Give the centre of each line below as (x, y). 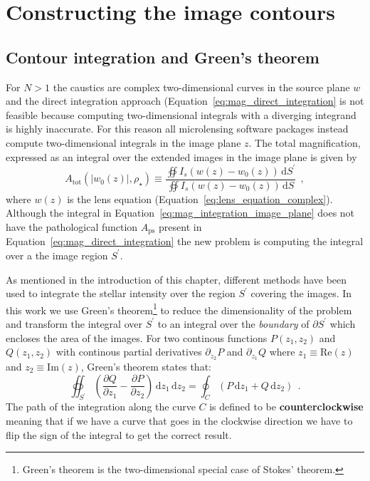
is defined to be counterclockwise (286, 407)
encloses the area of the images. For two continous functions (137, 337)
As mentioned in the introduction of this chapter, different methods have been (176, 279)
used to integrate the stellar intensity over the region (121, 293)
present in (180, 226)
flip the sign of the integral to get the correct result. (119, 434)
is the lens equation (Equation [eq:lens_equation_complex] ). (200, 198)
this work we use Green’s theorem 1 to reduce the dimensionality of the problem (179, 309)
